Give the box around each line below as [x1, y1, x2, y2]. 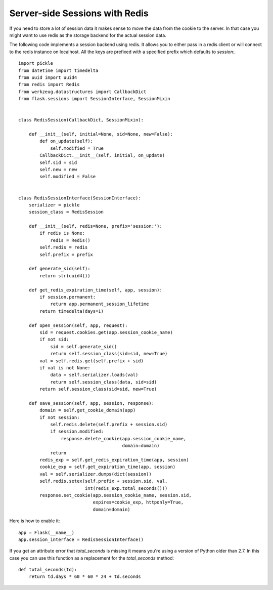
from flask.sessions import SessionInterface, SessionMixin [18, 96, 170, 102]
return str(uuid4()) [39, 273, 90, 278]
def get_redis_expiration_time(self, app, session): [28, 287, 163, 293]
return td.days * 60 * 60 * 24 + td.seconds [28, 574, 141, 579]
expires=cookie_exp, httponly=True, [93, 499, 184, 505]
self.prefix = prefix [39, 251, 94, 258]
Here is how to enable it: [9, 518, 60, 524]
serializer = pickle [28, 202, 80, 207]
